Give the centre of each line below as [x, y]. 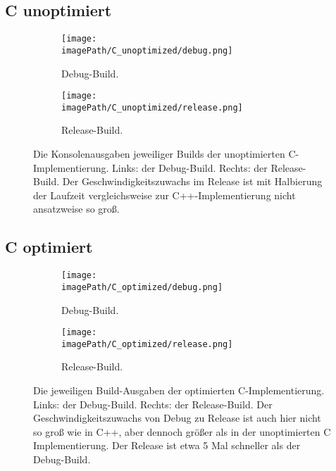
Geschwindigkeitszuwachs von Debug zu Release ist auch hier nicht [177, 418]
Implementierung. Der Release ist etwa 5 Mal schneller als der [167, 445]
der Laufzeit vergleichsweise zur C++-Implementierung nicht [164, 195]
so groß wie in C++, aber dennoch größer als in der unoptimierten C [182, 431]
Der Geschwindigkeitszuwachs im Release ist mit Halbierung [192, 181]
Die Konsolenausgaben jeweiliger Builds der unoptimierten [159, 154]
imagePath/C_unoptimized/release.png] [152, 107]
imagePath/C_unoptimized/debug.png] [147, 50]
